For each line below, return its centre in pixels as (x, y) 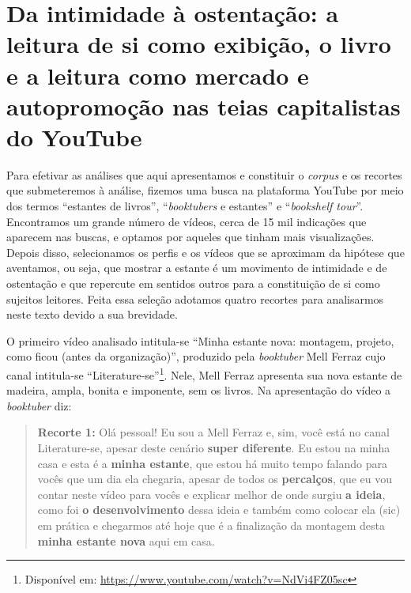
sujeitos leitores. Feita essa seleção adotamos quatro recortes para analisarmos (195, 298)
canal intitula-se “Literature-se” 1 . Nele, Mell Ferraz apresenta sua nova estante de (204, 374)
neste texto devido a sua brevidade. (92, 314)
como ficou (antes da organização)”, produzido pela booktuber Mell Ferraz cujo (196, 356)
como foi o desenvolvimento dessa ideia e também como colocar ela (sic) (219, 510)
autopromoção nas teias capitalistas (204, 106)
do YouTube (74, 136)
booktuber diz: (39, 405)
